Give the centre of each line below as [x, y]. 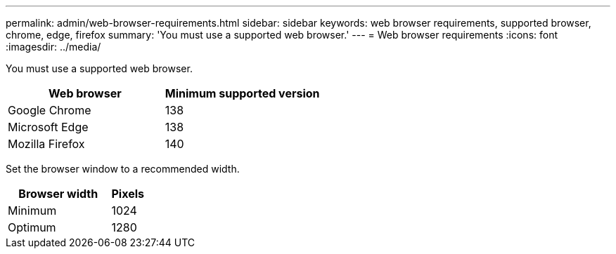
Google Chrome [50, 110]
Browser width [58, 194]
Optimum [32, 227]
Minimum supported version [242, 93]
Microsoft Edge [48, 127]
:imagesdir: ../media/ [53, 47]
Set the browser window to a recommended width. [123, 169]
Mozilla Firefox [46, 144]
